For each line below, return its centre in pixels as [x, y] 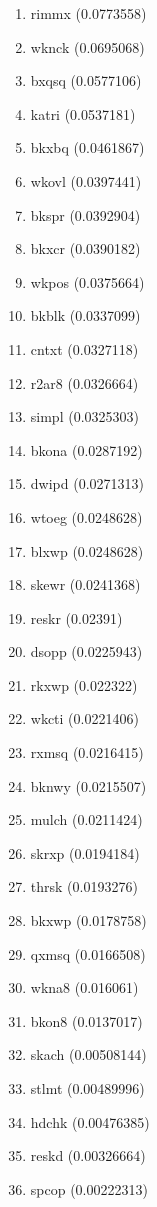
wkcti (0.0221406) [84, 718]
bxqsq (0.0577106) [86, 80]
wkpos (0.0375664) [87, 281]
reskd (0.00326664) [88, 1155]
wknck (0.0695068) [87, 46]
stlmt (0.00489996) [87, 1088]
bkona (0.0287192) [86, 449]
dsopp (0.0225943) [86, 651]
